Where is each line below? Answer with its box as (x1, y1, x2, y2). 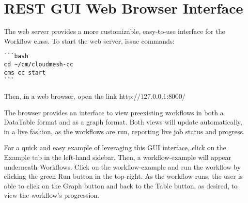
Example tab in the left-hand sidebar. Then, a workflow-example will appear (4, 152, 232, 162)
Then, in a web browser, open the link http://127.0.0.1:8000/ (4, 91, 186, 101)
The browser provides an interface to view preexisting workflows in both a (4, 107, 224, 117)
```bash (4, 53, 29, 60)
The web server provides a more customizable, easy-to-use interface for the (4, 26, 225, 36)
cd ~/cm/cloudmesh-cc (4, 61, 74, 68)
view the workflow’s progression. (4, 190, 100, 200)
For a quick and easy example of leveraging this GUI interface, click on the (4, 142, 226, 153)
